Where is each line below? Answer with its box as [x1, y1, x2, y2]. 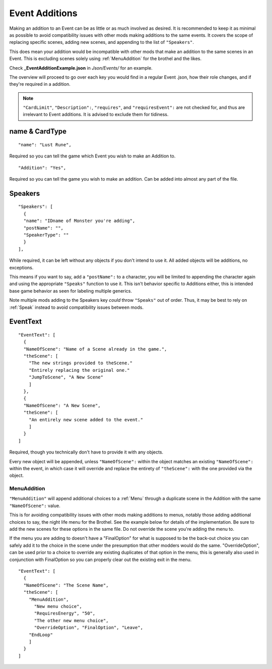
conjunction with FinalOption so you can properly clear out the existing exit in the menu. [9, 556, 192, 563]
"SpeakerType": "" [23, 232, 69, 238]
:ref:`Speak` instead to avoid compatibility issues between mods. [9, 304, 144, 310]
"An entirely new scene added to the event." [28, 417, 144, 422]
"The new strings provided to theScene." [28, 360, 133, 366]
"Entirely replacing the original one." [28, 367, 130, 373]
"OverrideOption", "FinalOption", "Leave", [34, 625, 144, 631]
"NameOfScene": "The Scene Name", [23, 582, 109, 588]
